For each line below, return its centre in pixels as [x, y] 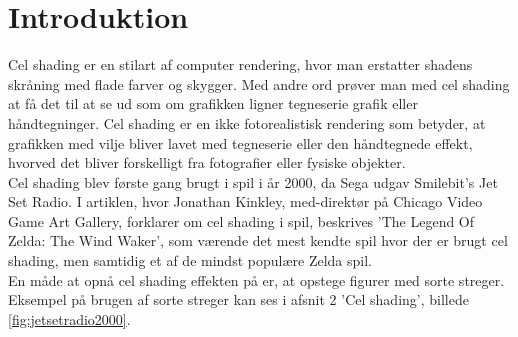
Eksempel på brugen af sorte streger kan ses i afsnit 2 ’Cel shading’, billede [238, 299]
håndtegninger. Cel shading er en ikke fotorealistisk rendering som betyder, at [247, 122]
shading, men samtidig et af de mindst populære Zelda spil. [190, 260]
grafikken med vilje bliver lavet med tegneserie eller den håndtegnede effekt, [240, 142]
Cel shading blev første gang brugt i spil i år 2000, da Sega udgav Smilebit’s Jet [253, 181]
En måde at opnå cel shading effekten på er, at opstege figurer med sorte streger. [256, 279]
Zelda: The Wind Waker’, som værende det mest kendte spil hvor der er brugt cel [258, 240]
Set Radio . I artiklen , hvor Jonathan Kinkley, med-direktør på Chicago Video [245, 201]
